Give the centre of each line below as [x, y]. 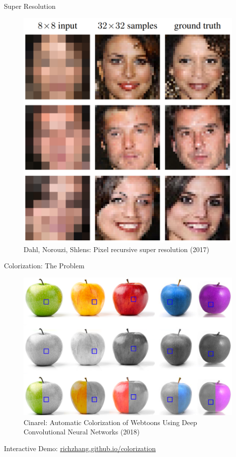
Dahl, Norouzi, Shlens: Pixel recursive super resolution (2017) [117, 249]
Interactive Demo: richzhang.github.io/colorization [80, 448]
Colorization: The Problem [44, 266]
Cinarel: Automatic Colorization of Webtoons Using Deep [110, 422]
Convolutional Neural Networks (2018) [82, 432]
